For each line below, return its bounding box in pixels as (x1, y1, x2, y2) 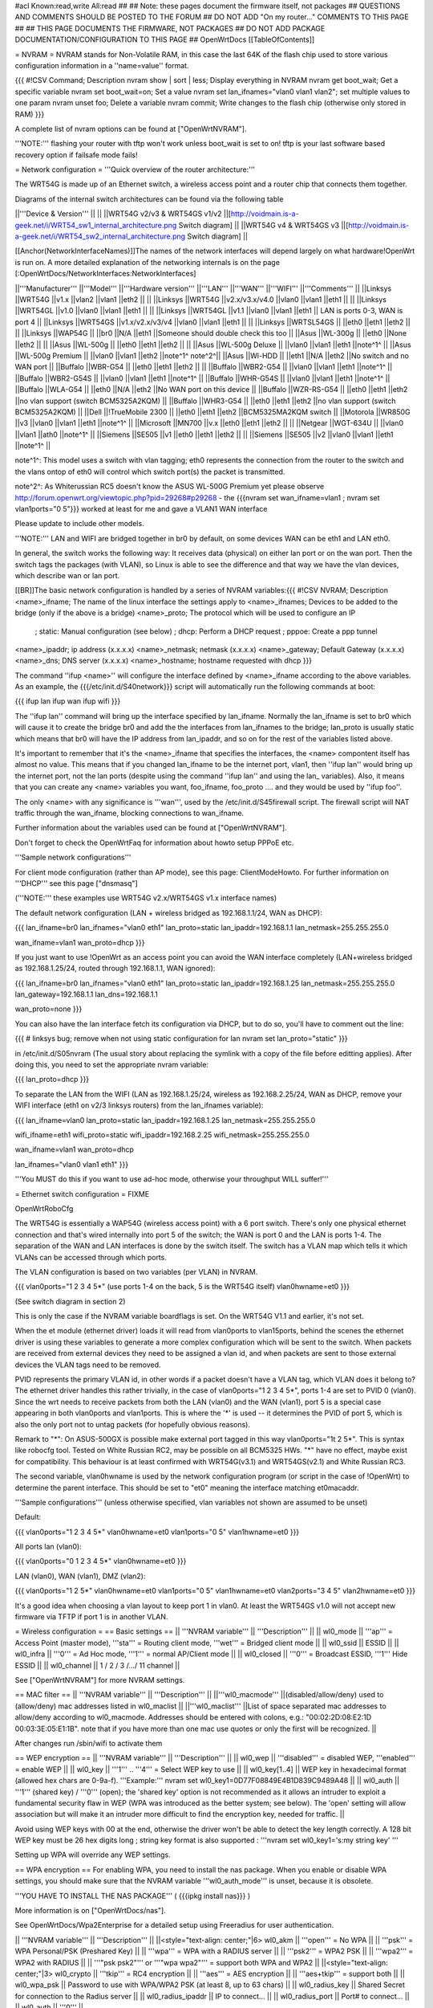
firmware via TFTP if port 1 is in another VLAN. (14, 1612, 168, 1622)
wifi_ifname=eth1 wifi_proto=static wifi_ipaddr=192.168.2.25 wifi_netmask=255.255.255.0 (14, 1129, 310, 1140)
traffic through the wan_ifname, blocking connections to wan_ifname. (14, 808, 245, 818)
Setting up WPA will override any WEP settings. (14, 1850, 172, 1859)
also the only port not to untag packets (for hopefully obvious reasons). (14, 1419, 250, 1429)
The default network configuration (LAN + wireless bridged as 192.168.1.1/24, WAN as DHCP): (14, 908, 322, 917)
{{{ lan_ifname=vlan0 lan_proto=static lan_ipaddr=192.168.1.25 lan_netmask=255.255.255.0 (14, 1115, 316, 1124)
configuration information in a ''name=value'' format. (14, 60, 189, 70)
